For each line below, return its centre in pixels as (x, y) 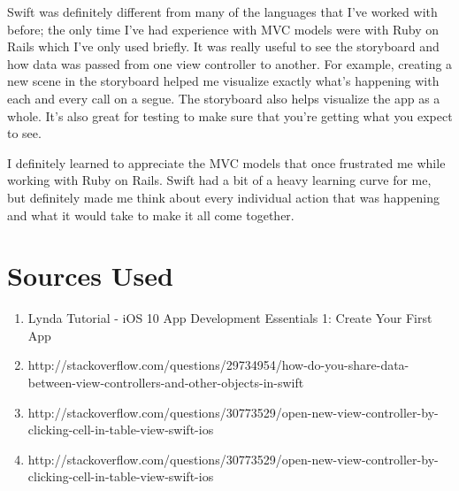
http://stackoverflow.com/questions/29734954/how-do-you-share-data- (218, 365)
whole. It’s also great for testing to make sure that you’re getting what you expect (230, 115)
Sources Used (90, 276)
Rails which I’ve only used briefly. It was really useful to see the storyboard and (223, 46)
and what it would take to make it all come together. (151, 215)
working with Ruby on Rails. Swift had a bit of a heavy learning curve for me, (219, 180)
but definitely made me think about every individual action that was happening (224, 197)
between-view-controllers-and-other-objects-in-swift (166, 383)
